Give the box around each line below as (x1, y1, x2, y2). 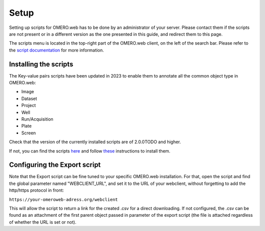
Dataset (21, 96, 37, 102)
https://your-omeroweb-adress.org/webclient (9, 197, 118, 202)
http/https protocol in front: (9, 187, 64, 193)
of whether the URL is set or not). (9, 219, 77, 225)
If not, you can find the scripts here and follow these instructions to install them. (9, 148, 171, 154)
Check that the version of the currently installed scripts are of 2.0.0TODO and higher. (9, 139, 181, 145)
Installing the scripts (9, 60, 74, 68)
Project (21, 103, 36, 108)
